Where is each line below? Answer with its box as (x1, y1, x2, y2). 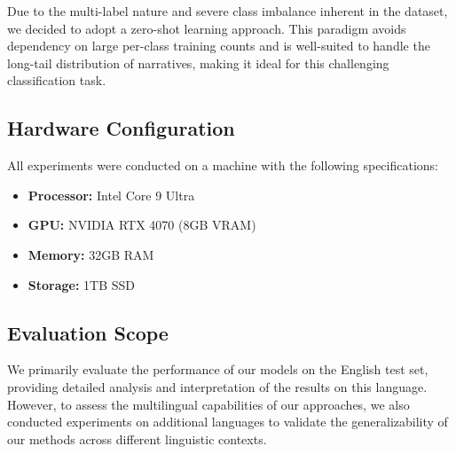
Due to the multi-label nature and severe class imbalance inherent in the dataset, (7, 2, 448, 20)
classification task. (7, 71, 106, 90)
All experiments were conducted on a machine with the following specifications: (7, 156, 439, 175)
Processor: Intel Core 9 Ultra (28, 185, 195, 204)
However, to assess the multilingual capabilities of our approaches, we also (7, 395, 410, 413)
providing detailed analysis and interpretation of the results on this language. (7, 377, 428, 395)
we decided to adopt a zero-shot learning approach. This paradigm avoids (7, 19, 406, 37)
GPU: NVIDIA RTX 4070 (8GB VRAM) (28, 215, 256, 234)
